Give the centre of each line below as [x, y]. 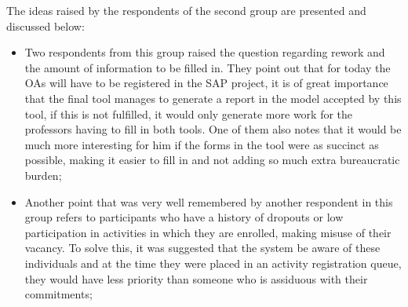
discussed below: [46, 26]
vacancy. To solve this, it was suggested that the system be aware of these [202, 248]
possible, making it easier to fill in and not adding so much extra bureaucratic [212, 160]
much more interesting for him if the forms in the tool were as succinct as [202, 144]
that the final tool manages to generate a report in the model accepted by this [213, 98]
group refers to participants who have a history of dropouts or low [184, 217]
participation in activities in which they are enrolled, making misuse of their [208, 232]
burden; [43, 175]
